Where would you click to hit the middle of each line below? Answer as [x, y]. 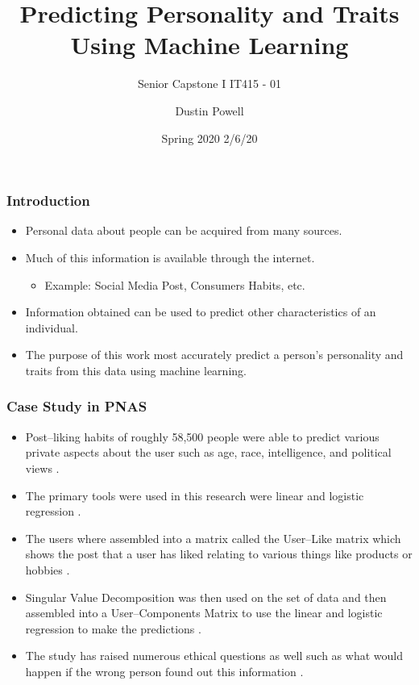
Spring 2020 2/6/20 [209, 138]
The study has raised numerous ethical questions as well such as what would [214, 656]
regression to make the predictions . [113, 628]
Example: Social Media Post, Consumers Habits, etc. [175, 284]
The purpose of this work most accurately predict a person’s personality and [214, 355]
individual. [52, 327]
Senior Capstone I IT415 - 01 [209, 84]
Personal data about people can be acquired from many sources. [184, 230]
